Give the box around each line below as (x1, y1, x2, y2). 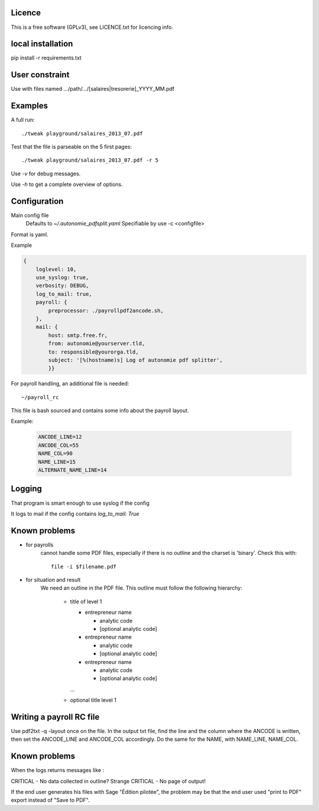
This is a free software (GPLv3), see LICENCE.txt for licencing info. (11, 24, 174, 31)
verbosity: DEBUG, (35, 282, 89, 289)
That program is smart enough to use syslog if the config (11, 499, 150, 506)
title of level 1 (70, 598, 102, 605)
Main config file (11, 212, 49, 219)
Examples (11, 101, 48, 111)
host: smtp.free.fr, (48, 332, 108, 339)
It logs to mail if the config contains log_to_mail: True (11, 510, 140, 517)
